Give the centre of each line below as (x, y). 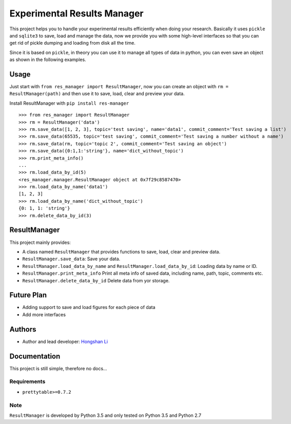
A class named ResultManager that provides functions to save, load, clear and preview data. (121, 252)
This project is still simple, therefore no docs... (58, 368)
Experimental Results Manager (76, 13)
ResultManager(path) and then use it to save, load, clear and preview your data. (97, 94)
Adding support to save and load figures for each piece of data (89, 307)
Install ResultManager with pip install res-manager (69, 103)
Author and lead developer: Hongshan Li (65, 341)
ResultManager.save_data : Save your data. (71, 259)
